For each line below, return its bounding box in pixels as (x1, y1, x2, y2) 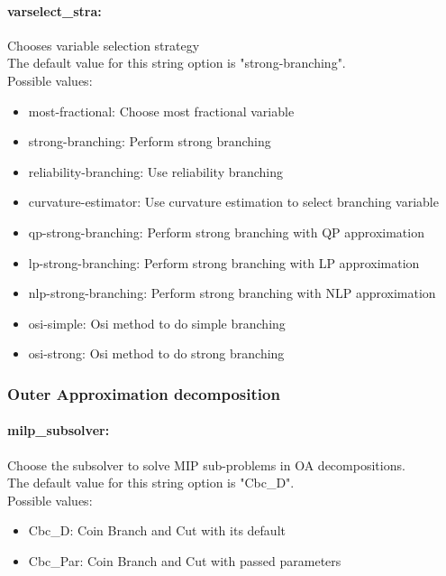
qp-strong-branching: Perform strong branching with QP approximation (28, 222, 424, 241)
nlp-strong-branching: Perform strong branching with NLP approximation (28, 283, 436, 302)
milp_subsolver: (7, 421, 110, 440)
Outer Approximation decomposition (7, 382, 280, 404)
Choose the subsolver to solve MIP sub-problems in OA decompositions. (7, 455, 405, 474)
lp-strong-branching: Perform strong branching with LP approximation (28, 253, 420, 272)
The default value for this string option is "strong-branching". (7, 53, 346, 72)
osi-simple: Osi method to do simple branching (28, 313, 286, 332)
